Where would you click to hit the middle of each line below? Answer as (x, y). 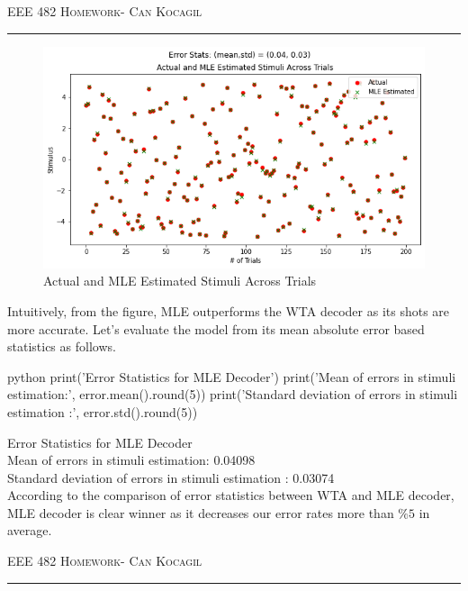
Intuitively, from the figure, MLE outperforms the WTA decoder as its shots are (229, 310)
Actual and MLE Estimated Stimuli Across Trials (180, 281)
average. (30, 530)
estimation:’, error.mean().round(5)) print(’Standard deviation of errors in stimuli (233, 394)
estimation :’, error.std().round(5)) (103, 411)
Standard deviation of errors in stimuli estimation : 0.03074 (171, 477)
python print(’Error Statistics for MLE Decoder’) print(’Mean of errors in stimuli (232, 376)
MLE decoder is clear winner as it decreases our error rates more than (201, 512)
